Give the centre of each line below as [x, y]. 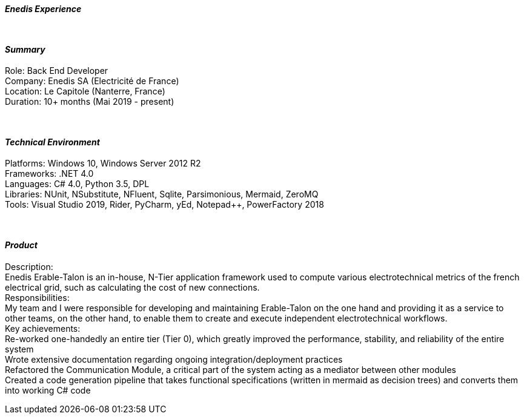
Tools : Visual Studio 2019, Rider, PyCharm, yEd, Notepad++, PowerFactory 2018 [164, 205]
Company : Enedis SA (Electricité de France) [92, 81]
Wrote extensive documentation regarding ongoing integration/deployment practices [174, 359]
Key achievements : [43, 328]
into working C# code [48, 390]
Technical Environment [52, 142]
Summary [25, 49]
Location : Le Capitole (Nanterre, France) [85, 91]
